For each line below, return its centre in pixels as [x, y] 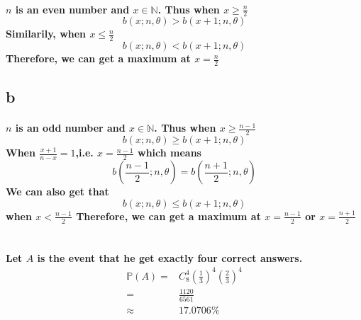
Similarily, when [46, 34]
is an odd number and [70, 128]
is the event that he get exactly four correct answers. [170, 257]
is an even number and [72, 9]
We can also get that [57, 192]
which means [170, 153]
